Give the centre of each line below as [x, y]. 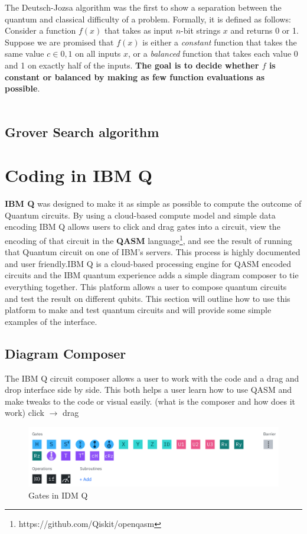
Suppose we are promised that [59, 42]
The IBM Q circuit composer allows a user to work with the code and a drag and [152, 378]
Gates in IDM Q [58, 495]
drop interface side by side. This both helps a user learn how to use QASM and [148, 390]
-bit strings [201, 30]
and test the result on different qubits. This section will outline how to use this [148, 298]
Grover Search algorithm [82, 131]
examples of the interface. [51, 321]
